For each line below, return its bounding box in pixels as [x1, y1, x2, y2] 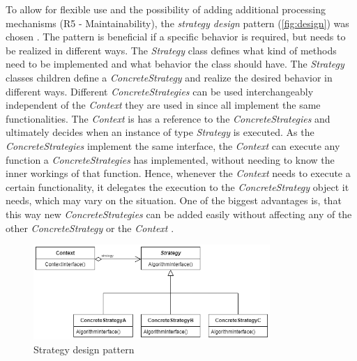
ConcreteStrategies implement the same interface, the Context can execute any [6, 138, 340, 153]
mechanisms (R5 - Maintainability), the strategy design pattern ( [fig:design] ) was [6, 15, 349, 30]
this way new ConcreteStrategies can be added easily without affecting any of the [6, 206, 352, 221]
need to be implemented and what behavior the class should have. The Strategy [6, 56, 344, 71]
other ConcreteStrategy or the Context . [6, 220, 174, 235]
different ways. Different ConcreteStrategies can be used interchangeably [6, 84, 314, 98]
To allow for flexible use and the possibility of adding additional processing [6, 2, 326, 16]
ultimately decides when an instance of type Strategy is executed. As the [6, 125, 314, 139]
